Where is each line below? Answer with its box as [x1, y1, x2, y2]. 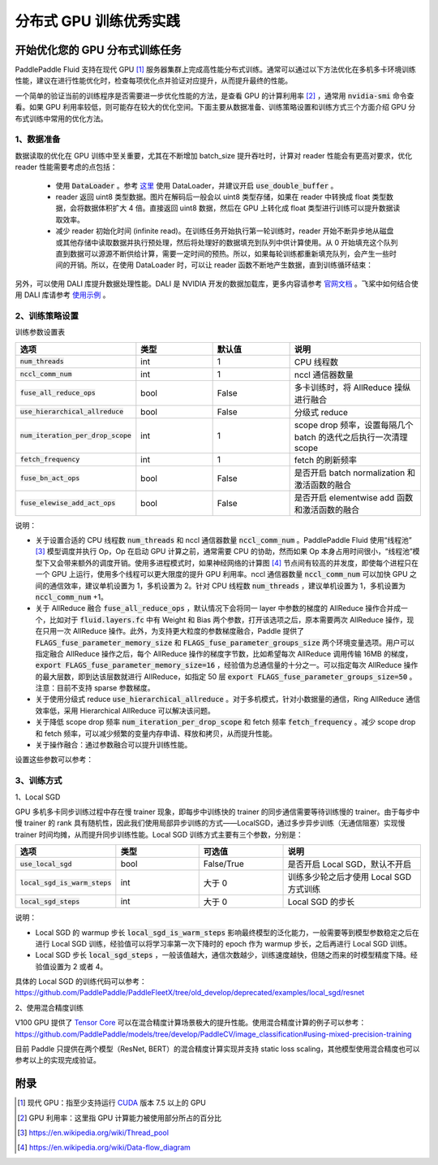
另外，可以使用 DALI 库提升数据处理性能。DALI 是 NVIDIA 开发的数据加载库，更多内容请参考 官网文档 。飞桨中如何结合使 [15, 279, 419, 288]
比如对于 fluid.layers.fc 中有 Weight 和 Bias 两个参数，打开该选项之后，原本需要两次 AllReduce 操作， [49, 614, 407, 625]
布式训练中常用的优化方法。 [15, 114, 108, 123]
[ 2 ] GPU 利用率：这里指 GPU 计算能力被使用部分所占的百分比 [17, 1113, 222, 1123]
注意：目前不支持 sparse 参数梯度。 [35, 683, 155, 693]
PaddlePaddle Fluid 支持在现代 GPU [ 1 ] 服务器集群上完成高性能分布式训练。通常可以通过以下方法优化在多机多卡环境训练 [15, 65, 417, 75]
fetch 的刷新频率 [294, 454, 357, 466]
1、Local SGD [15, 792, 61, 802]
